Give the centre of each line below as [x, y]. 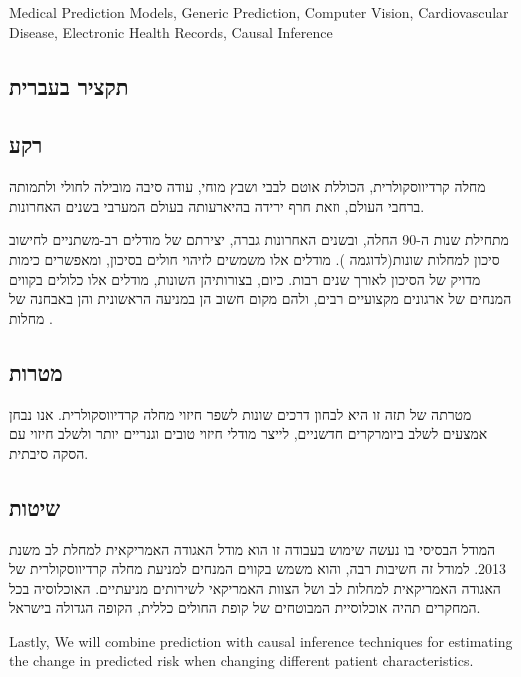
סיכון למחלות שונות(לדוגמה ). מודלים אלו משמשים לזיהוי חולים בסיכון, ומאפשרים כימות [254, 258]
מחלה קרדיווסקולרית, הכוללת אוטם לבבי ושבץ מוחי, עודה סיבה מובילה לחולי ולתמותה [247, 186]
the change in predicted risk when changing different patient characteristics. [241, 660]
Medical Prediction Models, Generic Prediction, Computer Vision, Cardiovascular [259, 12]
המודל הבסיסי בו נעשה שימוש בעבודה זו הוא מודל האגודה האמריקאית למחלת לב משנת [252, 548]
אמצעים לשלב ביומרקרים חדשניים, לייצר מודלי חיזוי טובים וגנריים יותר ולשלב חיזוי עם [248, 433]
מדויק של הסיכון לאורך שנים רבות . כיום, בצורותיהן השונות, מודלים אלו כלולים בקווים [245, 278]
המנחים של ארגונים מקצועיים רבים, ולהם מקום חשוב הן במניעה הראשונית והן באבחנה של [260, 298]
